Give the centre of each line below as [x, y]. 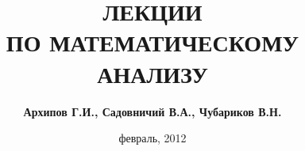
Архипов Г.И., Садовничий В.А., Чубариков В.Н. [152, 111]
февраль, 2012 [152, 138]
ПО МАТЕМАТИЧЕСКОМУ [152, 42]
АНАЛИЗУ [152, 73]
